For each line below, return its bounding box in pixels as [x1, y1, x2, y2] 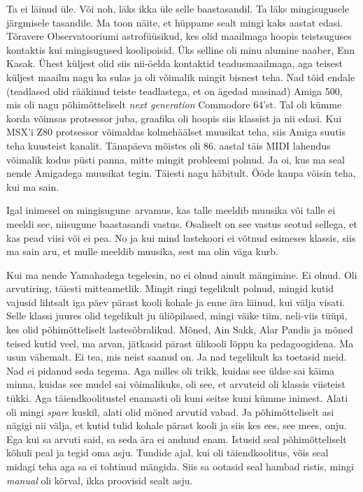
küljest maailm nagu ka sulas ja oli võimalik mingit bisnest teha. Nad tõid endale [6, 69, 355, 84]
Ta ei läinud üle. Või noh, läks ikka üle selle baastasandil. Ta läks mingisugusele [6, 1, 350, 15]
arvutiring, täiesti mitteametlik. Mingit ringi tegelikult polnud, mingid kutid [6, 281, 334, 296]
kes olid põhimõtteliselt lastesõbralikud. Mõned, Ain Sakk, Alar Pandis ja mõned [6, 322, 353, 337]
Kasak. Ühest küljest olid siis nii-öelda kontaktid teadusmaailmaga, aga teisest [6, 56, 343, 71]
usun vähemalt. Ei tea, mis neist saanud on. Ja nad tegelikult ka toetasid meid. [6, 349, 347, 364]
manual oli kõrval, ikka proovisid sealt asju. [6, 472, 193, 487]
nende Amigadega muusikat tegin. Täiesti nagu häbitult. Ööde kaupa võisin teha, [6, 166, 356, 180]
